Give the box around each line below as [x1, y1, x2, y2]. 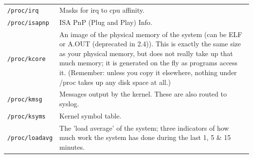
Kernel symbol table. [59, 110, 122, 120]
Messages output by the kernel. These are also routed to [59, 89, 227, 99]
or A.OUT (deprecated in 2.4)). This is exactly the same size [59, 39, 241, 49]
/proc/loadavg [7, 135, 53, 142]
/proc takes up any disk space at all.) [59, 77, 171, 87]
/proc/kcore [7, 55, 46, 62]
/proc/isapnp [7, 19, 49, 26]
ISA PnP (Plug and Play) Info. [59, 17, 152, 27]
